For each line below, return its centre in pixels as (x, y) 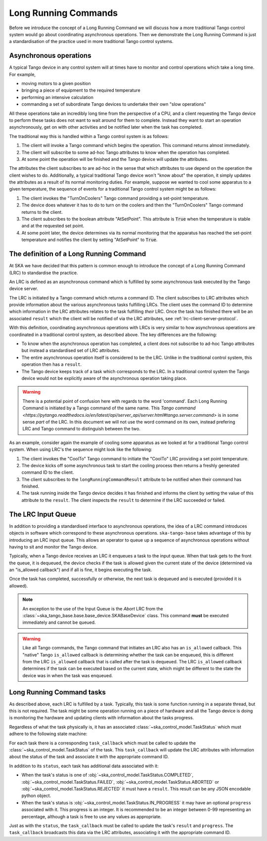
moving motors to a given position (56, 84)
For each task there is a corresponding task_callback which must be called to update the (103, 743)
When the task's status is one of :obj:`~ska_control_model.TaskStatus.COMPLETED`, (108, 775)
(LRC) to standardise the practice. (44, 273)
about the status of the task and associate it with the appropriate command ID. (89, 757)
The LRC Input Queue (43, 514)
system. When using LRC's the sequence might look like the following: (81, 449)
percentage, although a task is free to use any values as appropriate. (91, 816)
